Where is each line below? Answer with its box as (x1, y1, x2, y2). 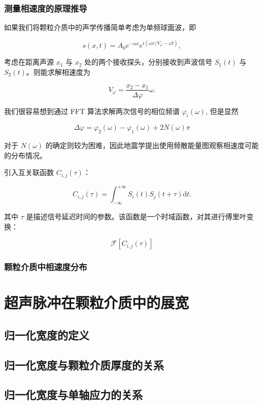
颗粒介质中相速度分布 (4, 261, 87, 273)
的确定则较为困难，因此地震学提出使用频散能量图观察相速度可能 (45, 140, 259, 151)
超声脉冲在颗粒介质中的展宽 (4, 292, 189, 313)
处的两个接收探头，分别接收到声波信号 (84, 56, 213, 67)
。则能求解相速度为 (26, 66, 90, 77)
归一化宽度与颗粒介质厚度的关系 (4, 357, 164, 372)
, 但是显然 (205, 105, 239, 116)
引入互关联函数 (4, 167, 54, 178)
